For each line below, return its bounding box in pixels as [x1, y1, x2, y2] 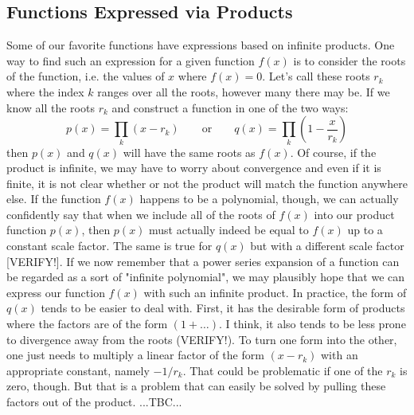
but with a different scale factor [250, 237, 404, 254]
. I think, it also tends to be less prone [219, 315, 406, 332]
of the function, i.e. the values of [6, 68, 165, 84]
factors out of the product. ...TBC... [6, 393, 182, 409]
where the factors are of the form [6, 315, 168, 332]
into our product [314, 206, 395, 222]
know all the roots [6, 99, 95, 115]
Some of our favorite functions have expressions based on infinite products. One [6, 37, 395, 53]
